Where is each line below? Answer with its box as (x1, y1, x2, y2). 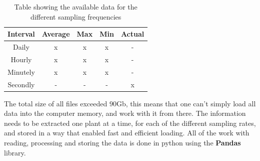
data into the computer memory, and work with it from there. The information (4, 108, 246, 118)
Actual (120, 29, 144, 39)
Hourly (10, 54, 32, 64)
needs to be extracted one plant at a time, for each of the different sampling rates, (4, 117, 256, 128)
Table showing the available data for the (14, 2, 137, 12)
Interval (7, 29, 35, 39)
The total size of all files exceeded (4, 98, 107, 108)
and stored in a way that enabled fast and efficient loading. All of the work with (4, 127, 249, 138)
